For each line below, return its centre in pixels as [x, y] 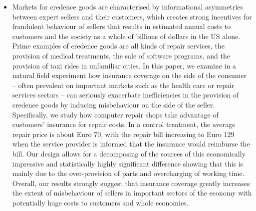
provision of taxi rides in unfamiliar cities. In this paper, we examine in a [124, 65]
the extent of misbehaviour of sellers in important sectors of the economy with [132, 193]
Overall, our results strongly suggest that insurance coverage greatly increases [131, 183]
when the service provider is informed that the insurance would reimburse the [131, 144]
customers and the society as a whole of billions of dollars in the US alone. [126, 36]
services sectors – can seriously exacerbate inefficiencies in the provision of [126, 95]
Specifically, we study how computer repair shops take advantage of [115, 114]
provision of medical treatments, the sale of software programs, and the [121, 55]
